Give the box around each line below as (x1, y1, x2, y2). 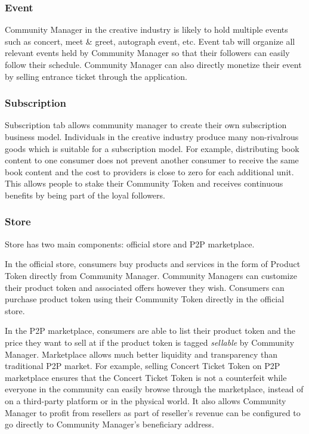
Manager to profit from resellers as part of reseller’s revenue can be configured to (5, 406, 301, 418)
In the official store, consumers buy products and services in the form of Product (5, 258, 301, 270)
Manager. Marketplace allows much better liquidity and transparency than (5, 348, 277, 360)
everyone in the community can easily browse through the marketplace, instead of (5, 383, 304, 395)
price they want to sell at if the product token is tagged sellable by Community (5, 336, 295, 348)
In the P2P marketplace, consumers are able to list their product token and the (5, 324, 295, 337)
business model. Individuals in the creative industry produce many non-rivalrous (5, 131, 299, 142)
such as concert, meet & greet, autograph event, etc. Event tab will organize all (5, 35, 295, 47)
